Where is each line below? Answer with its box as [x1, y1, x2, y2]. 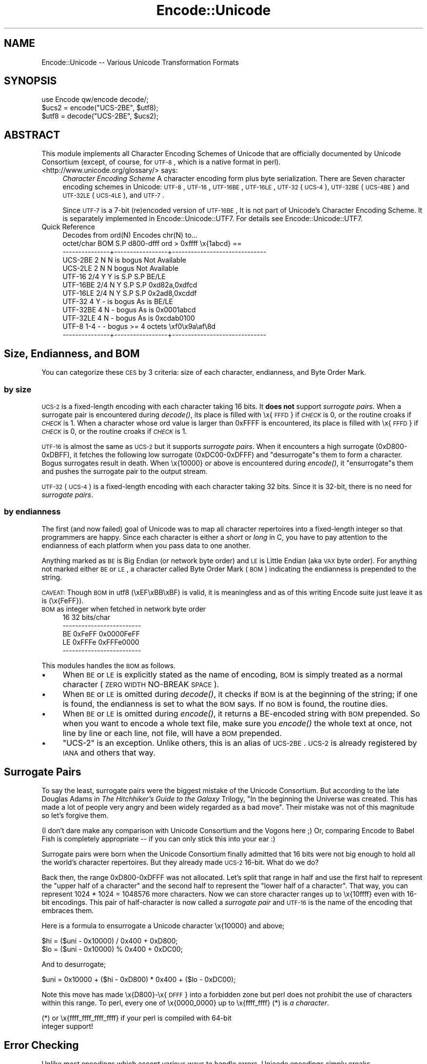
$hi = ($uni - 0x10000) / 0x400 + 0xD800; [41, 937, 178, 945]
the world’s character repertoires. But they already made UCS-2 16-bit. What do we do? [41, 858, 319, 867]
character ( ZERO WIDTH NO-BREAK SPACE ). [62, 679, 219, 689]
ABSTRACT [4, 128, 60, 141]
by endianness [4, 507, 61, 517]
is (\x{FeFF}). [41, 596, 84, 605]
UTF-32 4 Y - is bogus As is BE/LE [62, 297, 173, 306]
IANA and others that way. [62, 747, 155, 757]
